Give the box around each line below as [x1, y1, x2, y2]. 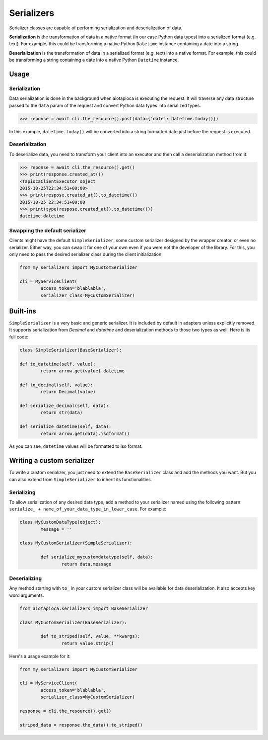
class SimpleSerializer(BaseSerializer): [19, 347, 122, 353]
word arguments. [9, 592, 44, 598]
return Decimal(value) [40, 389, 96, 395]
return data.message [61, 561, 112, 567]
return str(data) [40, 410, 83, 415]
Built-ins [9, 307, 37, 315]
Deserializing [9, 575, 42, 581]
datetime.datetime [19, 213, 65, 219]
